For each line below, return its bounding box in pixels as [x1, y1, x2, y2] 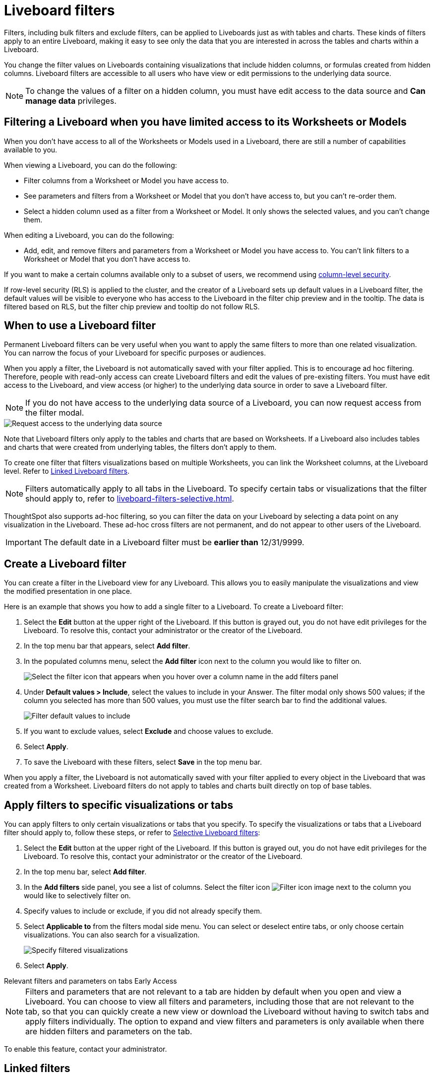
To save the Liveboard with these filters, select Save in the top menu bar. [24, 758, 262, 767]
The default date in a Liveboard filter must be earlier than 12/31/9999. [43, 537, 305, 548]
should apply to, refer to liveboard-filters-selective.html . [25, 494, 234, 504]
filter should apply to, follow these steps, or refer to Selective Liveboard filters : [4, 828, 260, 837]
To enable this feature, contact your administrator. [4, 1045, 167, 1054]
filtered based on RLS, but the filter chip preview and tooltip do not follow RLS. [4, 302, 260, 311]
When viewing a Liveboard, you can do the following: [4, 160, 177, 169]
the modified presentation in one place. [4, 587, 132, 596]
